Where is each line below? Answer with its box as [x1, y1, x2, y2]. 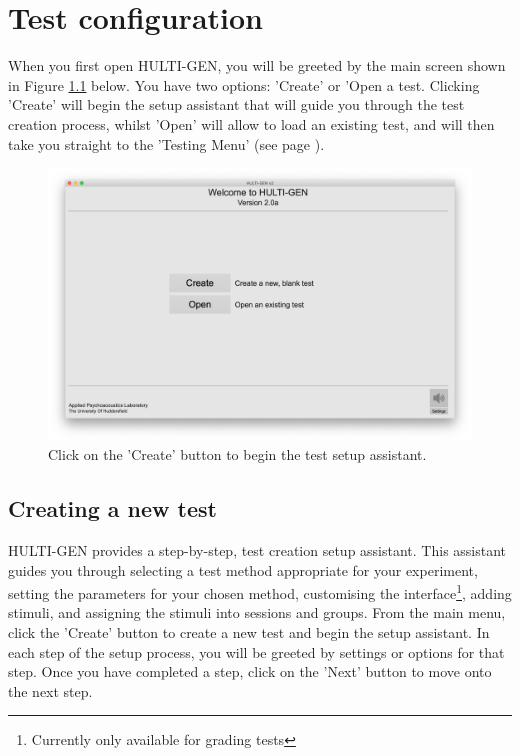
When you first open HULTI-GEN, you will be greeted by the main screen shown [8, 55, 506, 76]
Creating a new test [8, 493, 217, 524]
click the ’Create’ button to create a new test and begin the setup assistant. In [8, 621, 490, 642]
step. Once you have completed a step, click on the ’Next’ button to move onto [8, 661, 492, 682]
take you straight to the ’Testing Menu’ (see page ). [8, 133, 325, 154]
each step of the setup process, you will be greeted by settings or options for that [8, 641, 505, 662]
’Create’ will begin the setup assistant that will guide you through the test [8, 94, 465, 115]
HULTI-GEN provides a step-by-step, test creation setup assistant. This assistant [8, 539, 507, 560]
